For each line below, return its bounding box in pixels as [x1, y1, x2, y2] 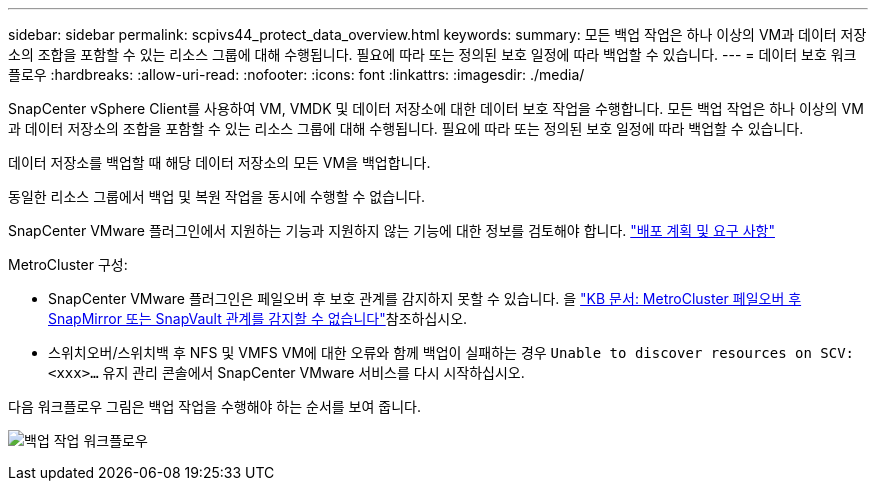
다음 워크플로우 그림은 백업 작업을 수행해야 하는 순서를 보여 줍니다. [8, 398, 421, 415]
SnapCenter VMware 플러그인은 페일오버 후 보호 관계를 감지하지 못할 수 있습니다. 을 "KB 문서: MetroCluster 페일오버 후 [48, 290, 802, 307]
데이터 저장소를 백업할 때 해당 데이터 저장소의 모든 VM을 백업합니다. [8, 154, 431, 171]
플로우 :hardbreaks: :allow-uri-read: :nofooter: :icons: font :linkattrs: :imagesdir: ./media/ [8, 66, 585, 83]
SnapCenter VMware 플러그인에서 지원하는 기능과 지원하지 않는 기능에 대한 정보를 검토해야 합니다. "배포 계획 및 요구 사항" [8, 222, 775, 239]
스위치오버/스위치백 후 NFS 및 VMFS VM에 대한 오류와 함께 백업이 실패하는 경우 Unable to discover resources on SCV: [48, 344, 855, 361]
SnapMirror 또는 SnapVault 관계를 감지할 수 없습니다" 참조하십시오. [48, 310, 468, 327]
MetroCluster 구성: [8, 256, 128, 273]
